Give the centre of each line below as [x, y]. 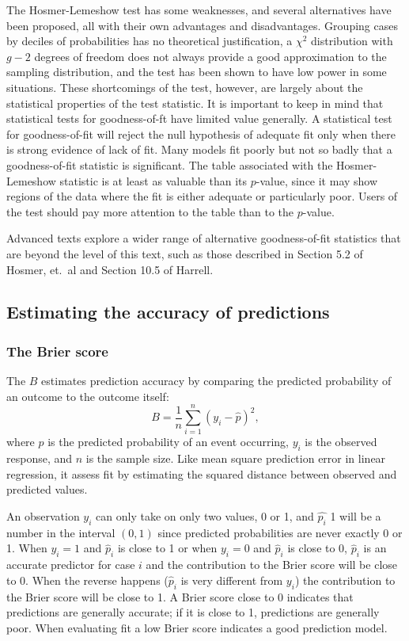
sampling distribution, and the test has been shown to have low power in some [197, 72]
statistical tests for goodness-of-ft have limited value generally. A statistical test [199, 118]
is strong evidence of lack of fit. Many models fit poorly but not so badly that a [199, 149]
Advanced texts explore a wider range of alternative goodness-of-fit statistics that [204, 238]
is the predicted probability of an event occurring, [168, 442]
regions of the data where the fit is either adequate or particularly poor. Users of [202, 196]
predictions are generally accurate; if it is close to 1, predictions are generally [193, 612]
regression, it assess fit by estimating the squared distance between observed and [202, 473]
